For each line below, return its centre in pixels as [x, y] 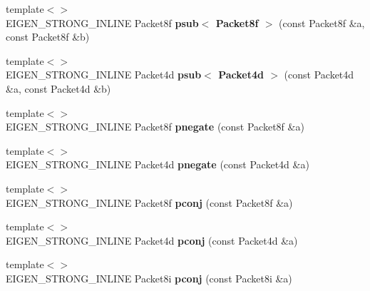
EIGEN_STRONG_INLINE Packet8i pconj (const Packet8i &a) [149, 278]
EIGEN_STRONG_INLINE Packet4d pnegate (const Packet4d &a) [158, 164]
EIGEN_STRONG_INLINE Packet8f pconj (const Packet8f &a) [149, 202]
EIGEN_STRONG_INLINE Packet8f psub [102, 22]
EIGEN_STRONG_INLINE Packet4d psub [104, 75]
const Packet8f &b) [48, 37]
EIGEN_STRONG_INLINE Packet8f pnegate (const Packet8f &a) [155, 127]
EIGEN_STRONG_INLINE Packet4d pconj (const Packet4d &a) [152, 240]
